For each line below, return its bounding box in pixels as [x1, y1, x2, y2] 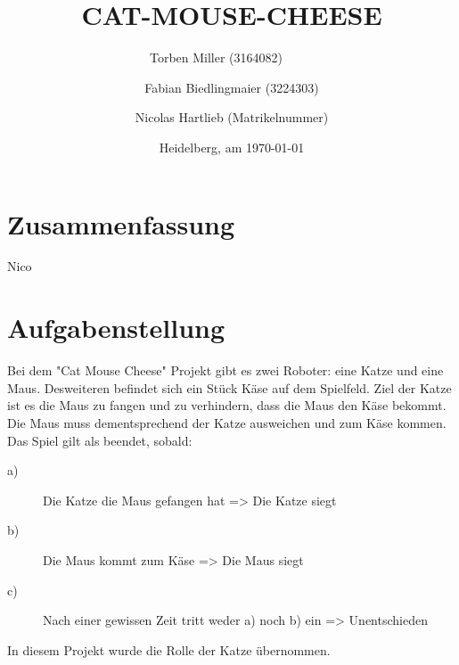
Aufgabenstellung [7, 309, 225, 346]
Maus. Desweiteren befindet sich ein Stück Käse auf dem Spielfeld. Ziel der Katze [7, 378, 452, 397]
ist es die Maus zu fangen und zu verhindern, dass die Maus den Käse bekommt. [7, 396, 447, 415]
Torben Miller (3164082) [149, 48, 283, 67]
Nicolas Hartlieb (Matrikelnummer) [135, 108, 329, 127]
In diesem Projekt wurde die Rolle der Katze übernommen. [7, 640, 331, 659]
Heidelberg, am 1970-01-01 [159, 137, 305, 156]
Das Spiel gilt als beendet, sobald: [7, 431, 193, 449]
